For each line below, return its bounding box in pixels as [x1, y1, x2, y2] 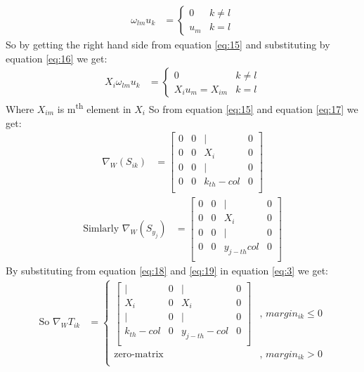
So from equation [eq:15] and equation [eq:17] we [148, 101, 358, 116]
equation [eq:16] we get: [6, 51, 108, 65]
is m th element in [57, 100, 131, 116]
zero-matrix [114, 349, 164, 359]
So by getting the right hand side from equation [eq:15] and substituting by [6, 37, 330, 52]
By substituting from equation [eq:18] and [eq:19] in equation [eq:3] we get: [6, 263, 328, 277]
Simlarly [83, 224, 119, 234]
